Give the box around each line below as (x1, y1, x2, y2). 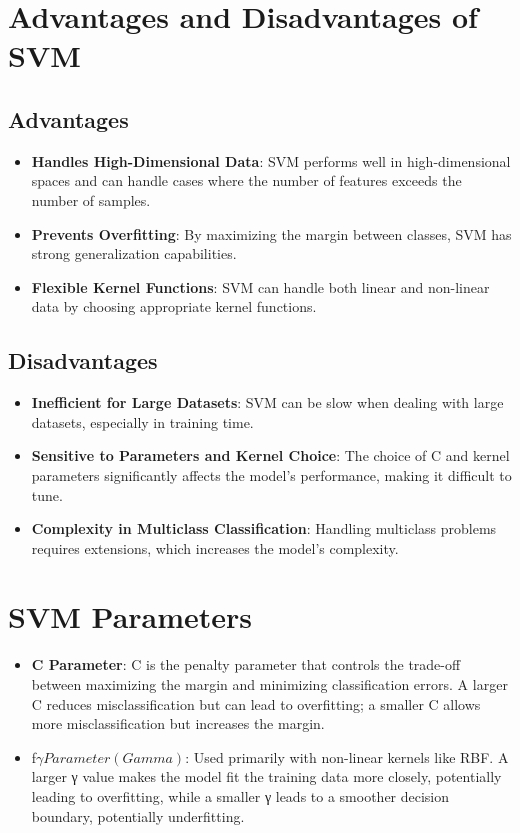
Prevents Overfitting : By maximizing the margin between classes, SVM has (31, 223, 512, 244)
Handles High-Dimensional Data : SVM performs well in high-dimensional (31, 150, 511, 171)
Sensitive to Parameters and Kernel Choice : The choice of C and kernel (31, 445, 510, 466)
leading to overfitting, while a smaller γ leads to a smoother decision (31, 785, 450, 806)
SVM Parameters (8, 596, 253, 637)
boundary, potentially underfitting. (31, 805, 245, 826)
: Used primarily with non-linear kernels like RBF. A (185, 746, 509, 767)
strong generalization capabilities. (31, 243, 237, 264)
